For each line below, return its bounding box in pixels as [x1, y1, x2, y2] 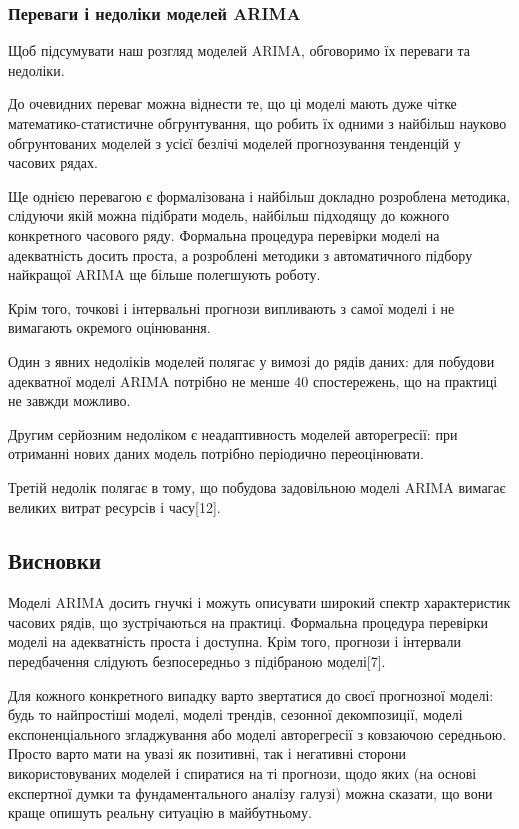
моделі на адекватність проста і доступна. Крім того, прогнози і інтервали [8, 631, 461, 652]
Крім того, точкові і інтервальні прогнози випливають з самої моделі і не [8, 297, 455, 318]
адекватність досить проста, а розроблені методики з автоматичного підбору [8, 244, 473, 265]
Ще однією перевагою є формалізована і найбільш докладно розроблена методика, [8, 185, 511, 206]
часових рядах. [8, 152, 98, 173]
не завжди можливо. [8, 390, 131, 411]
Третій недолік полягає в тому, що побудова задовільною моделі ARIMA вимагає [8, 476, 506, 497]
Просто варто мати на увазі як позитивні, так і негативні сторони [8, 743, 407, 764]
